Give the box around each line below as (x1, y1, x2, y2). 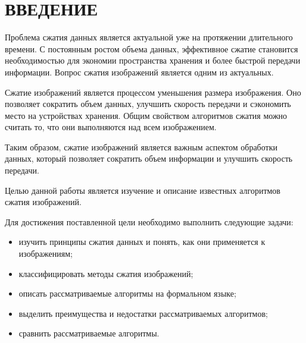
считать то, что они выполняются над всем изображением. (5, 121, 217, 133)
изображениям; (18, 247, 73, 260)
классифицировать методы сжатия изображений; (18, 267, 193, 279)
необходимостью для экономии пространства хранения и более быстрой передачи (5, 54, 301, 67)
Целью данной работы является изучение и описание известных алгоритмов (5, 184, 280, 196)
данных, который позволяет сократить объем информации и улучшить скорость (5, 152, 293, 165)
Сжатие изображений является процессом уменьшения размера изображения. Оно (5, 86, 301, 98)
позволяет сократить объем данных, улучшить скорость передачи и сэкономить (5, 97, 291, 110)
